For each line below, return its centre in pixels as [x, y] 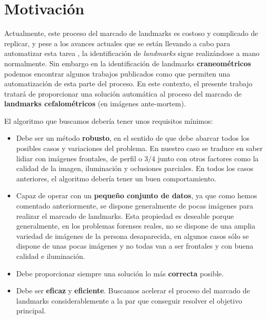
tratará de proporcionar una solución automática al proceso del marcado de [123, 93]
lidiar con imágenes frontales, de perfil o [79, 158]
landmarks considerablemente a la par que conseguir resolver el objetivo [129, 300]
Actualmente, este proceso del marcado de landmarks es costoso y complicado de [131, 33]
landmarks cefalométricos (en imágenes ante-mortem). [95, 104]
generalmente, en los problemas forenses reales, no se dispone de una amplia [136, 226]
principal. [31, 311]
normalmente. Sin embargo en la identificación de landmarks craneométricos [128, 63]
